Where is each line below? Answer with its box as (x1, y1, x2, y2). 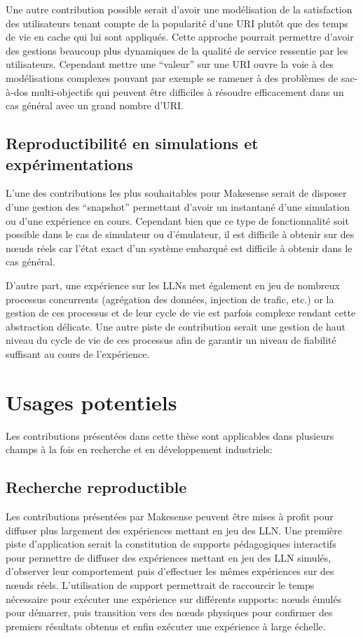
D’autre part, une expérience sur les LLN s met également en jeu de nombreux (6, 277, 340, 292)
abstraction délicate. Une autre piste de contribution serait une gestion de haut (6, 319, 346, 333)
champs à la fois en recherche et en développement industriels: (6, 442, 273, 457)
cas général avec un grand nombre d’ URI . (6, 98, 184, 113)
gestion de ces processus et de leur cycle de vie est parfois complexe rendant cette (6, 305, 356, 320)
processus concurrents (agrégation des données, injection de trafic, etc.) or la (6, 291, 334, 306)
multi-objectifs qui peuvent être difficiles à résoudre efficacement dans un (31, 84, 344, 99)
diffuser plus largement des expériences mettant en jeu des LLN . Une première (6, 522, 343, 537)
